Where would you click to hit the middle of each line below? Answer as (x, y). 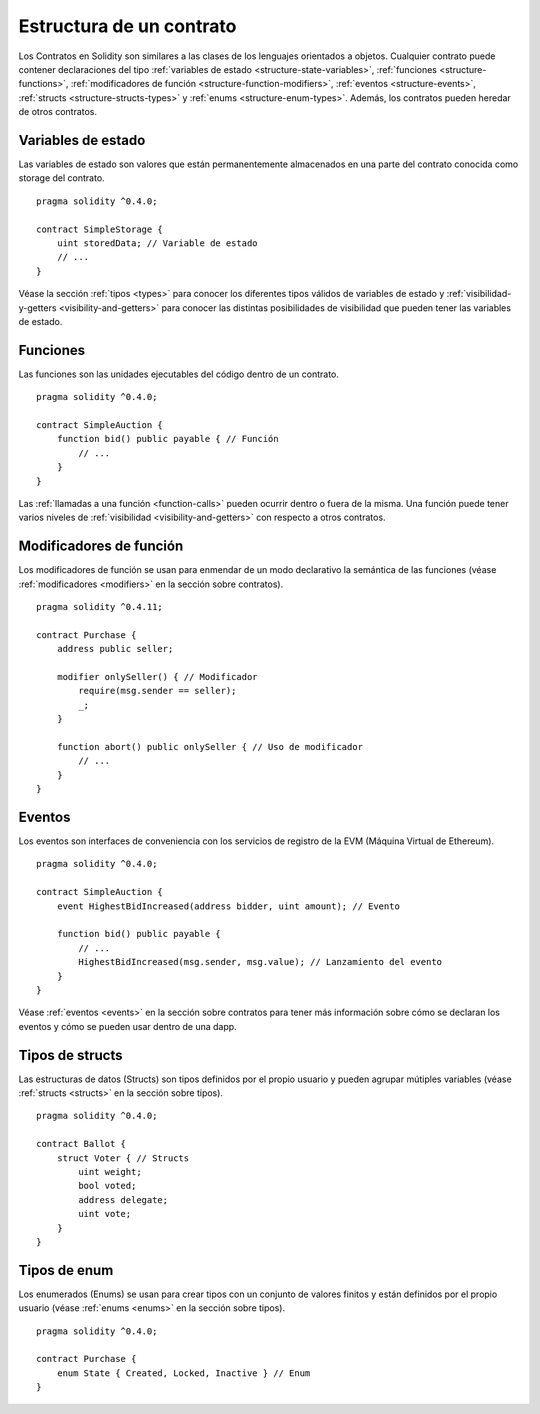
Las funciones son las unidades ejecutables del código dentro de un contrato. (179, 374)
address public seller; (115, 649)
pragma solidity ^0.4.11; (100, 607)
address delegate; (123, 1199)
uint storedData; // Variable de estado (157, 243)
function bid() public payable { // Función (167, 439)
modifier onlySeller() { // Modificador (157, 676)
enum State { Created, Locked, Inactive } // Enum (183, 1373)
